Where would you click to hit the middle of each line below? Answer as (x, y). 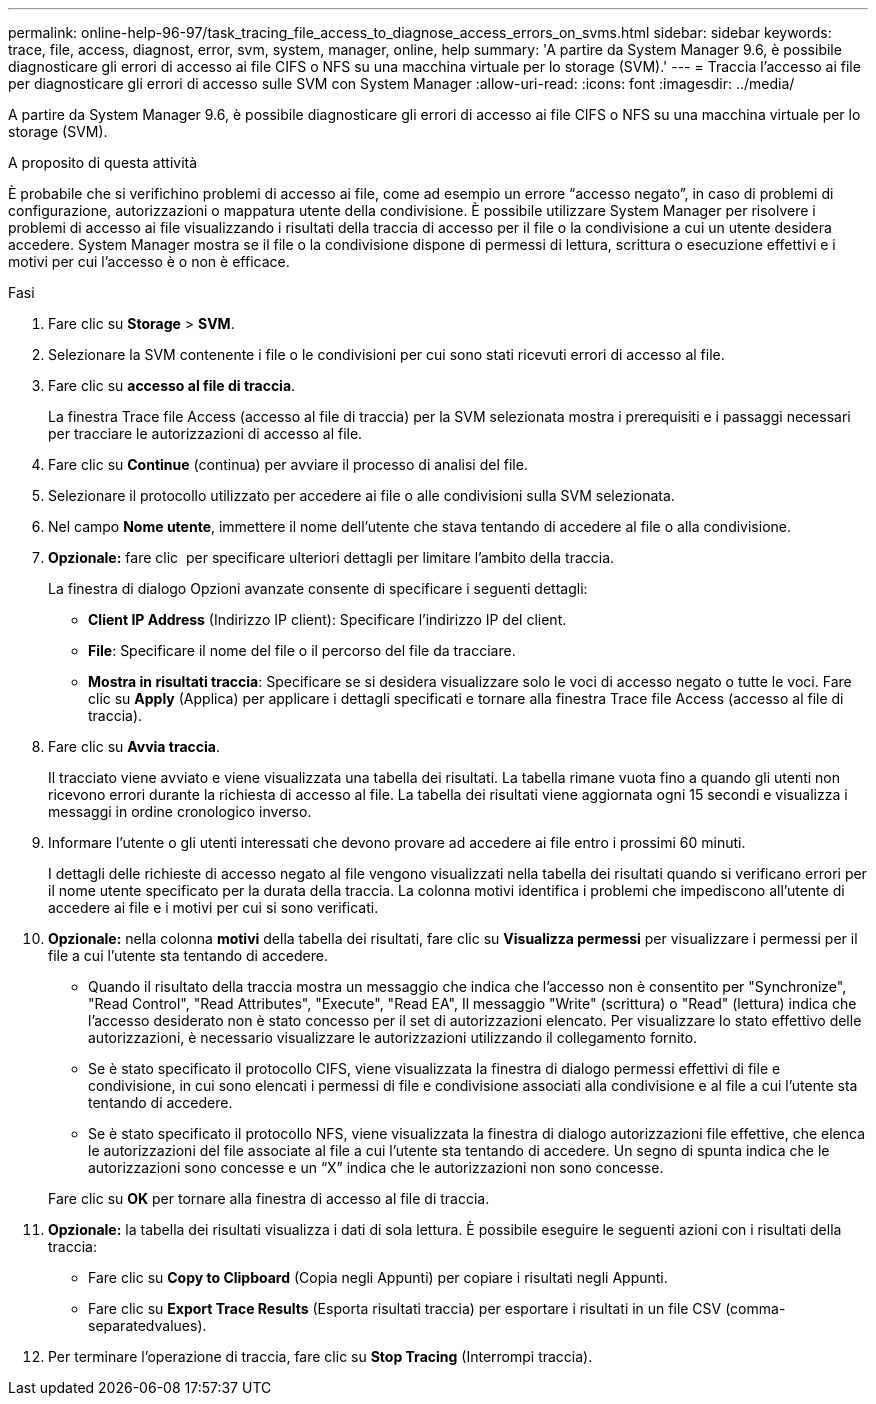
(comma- (755, 1308)
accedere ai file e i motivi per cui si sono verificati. (213, 907)
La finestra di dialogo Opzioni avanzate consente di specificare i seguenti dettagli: (318, 588)
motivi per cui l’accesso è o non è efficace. (149, 261)
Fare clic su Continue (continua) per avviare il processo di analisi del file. (288, 464)
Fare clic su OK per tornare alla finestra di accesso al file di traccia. (269, 1198)
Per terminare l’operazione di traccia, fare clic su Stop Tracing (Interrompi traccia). (320, 1356)
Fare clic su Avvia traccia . (134, 746)
